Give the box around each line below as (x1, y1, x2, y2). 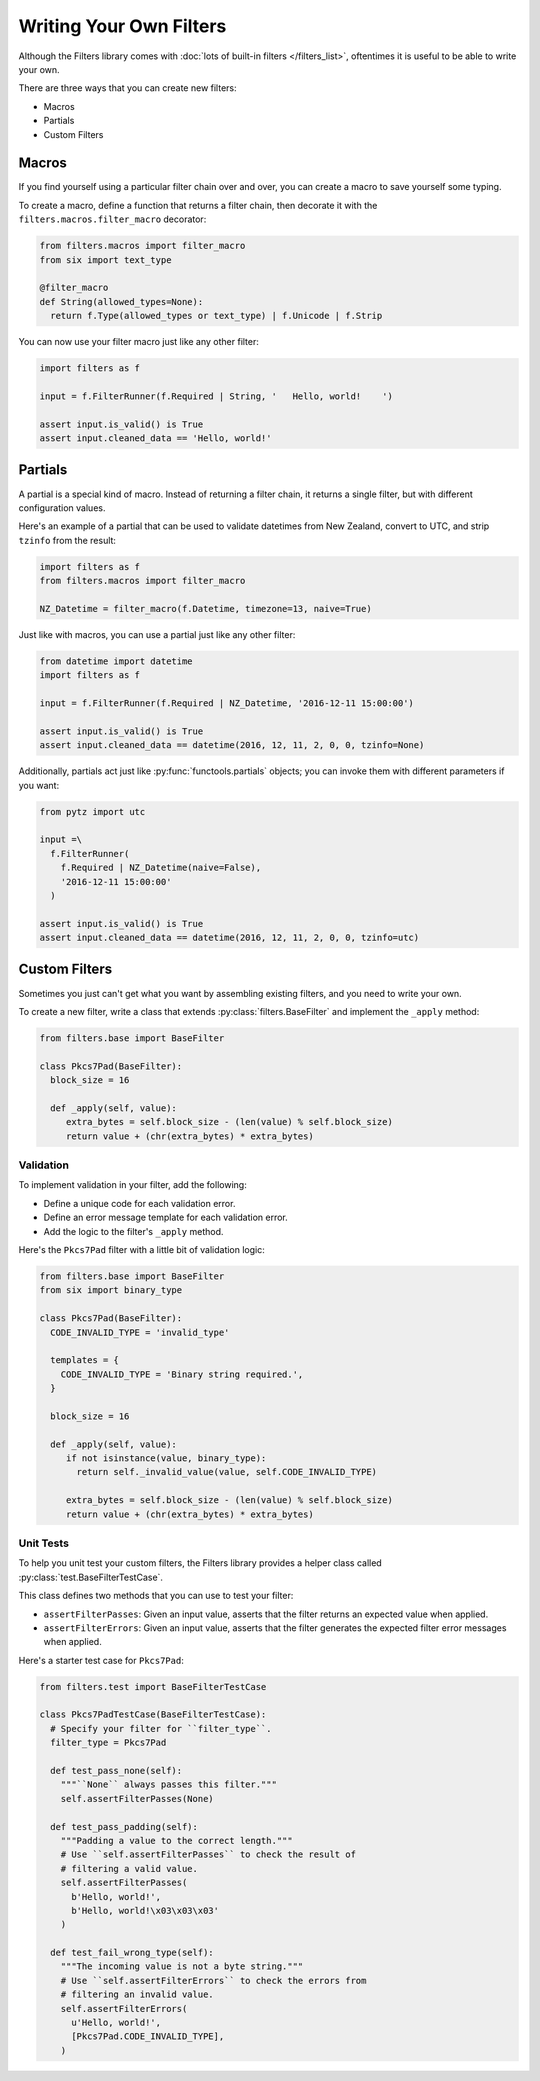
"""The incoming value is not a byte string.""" (60, 1961, 304, 1972)
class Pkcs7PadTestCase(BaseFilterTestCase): (39, 1709, 267, 1720)
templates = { (50, 1355, 120, 1366)
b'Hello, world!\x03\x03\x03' (71, 1905, 220, 1916)
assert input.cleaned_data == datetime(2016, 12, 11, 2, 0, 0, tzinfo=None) (39, 740, 425, 751)
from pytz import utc (39, 806, 146, 817)
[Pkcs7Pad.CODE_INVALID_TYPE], (71, 2031, 225, 2042)
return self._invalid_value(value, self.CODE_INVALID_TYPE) (76, 1466, 378, 1478)
